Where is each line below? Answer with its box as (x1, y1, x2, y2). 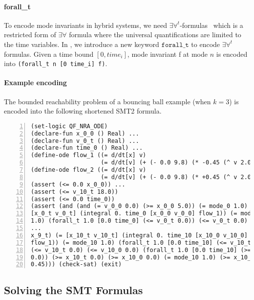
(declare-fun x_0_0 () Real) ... (31, 130, 139, 137)
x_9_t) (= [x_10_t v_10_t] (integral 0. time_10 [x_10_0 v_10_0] (31, 231, 248, 239)
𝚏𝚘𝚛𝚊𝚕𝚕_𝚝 (161, 41, 189, 48)
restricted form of (4, 29, 56, 40)
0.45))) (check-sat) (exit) (31, 261, 122, 268)
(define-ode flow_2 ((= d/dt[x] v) (31, 166, 147, 174)
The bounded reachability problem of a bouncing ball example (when (4, 96, 211, 106)
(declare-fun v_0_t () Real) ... (31, 137, 139, 144)
